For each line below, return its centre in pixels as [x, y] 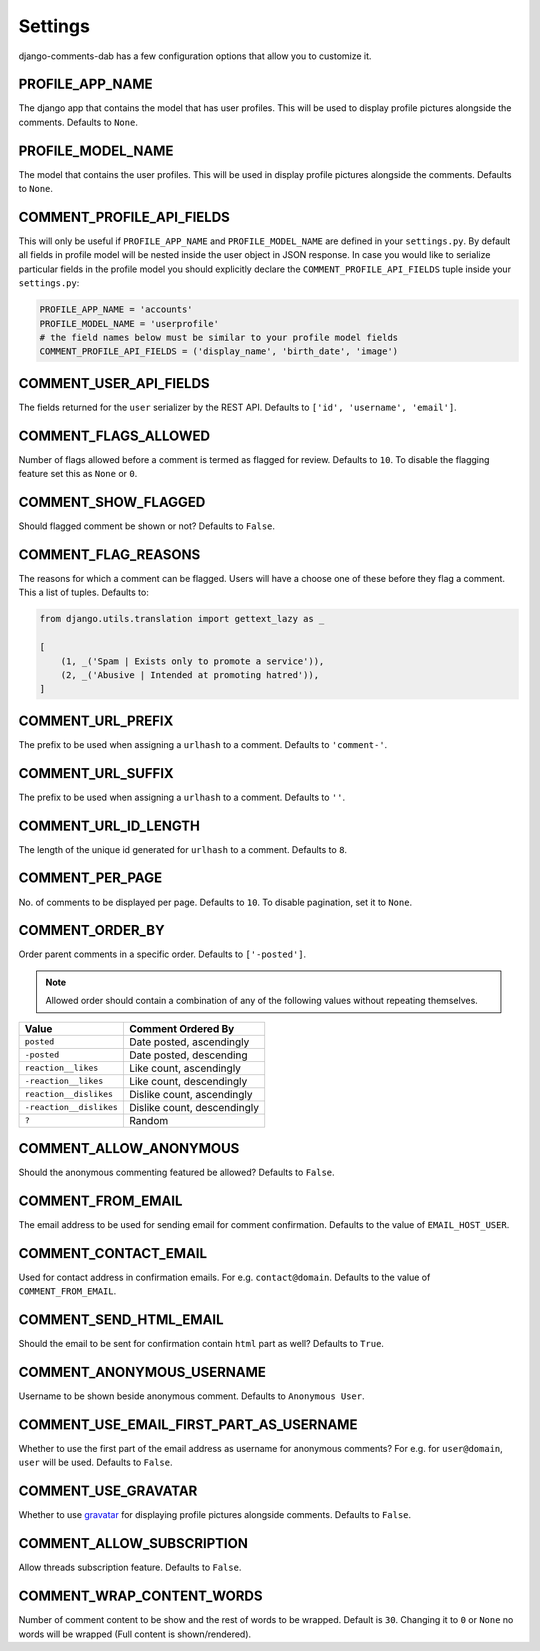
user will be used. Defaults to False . [95, 1462]
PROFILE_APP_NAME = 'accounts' [116, 309]
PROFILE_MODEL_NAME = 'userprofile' [129, 323]
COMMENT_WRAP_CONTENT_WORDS [140, 1596]
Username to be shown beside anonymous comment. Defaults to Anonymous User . [191, 1396]
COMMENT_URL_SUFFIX [96, 773]
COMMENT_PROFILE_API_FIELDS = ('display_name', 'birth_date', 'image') [219, 351]
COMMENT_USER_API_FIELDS [114, 383]
